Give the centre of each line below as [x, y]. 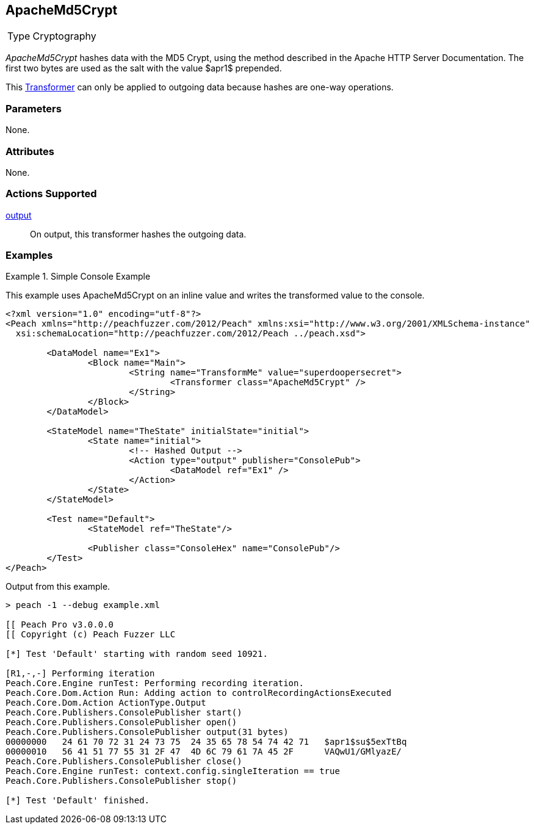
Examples [29, 255]
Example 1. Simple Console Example [78, 277]
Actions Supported [51, 194]
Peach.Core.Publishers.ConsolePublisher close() [124, 762]
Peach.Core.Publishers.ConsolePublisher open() [121, 722]
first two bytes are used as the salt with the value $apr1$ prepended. [144, 68]
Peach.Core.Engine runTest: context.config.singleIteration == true [173, 771]
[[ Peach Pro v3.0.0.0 [60, 625]
